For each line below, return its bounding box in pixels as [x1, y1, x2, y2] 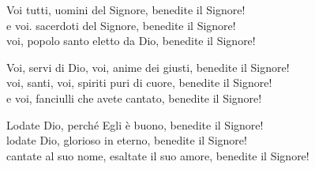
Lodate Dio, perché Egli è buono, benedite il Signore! [6, 116, 264, 133]
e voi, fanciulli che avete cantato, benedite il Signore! [6, 89, 262, 106]
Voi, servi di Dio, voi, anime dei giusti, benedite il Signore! [6, 58, 290, 75]
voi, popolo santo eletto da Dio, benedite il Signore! [6, 32, 256, 49]
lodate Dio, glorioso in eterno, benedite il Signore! [6, 132, 247, 148]
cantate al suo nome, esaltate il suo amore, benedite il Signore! [6, 147, 309, 163]
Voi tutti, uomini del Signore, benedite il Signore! [6, 2, 246, 17]
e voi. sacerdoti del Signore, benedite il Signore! [6, 17, 236, 33]
